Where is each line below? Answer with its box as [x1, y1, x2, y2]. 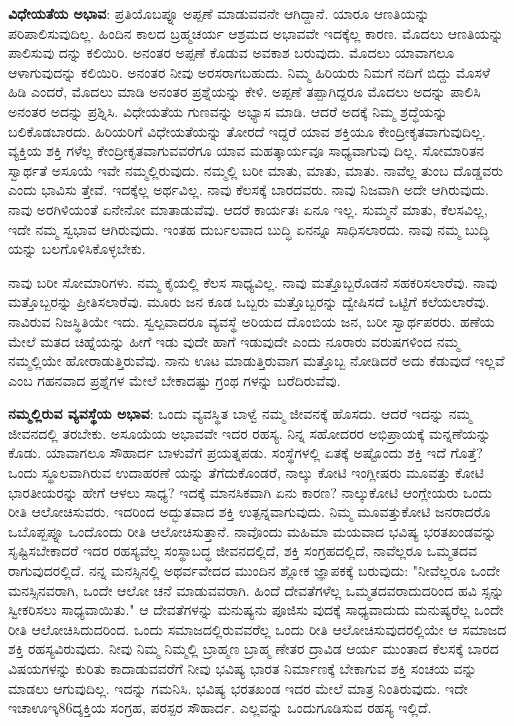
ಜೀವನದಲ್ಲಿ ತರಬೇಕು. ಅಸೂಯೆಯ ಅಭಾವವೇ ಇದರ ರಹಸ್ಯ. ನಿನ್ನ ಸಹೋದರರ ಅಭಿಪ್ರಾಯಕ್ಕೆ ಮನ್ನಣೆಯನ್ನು [8, 422, 491, 443]
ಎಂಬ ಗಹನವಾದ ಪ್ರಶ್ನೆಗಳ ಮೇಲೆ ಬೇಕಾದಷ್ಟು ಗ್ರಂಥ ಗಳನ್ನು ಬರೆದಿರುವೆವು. [8, 369, 341, 390]
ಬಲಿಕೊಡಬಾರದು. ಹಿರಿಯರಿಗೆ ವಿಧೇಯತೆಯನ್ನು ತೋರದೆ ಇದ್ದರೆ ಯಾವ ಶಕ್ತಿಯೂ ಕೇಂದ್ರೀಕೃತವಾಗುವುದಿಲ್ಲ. [8, 120, 486, 141]
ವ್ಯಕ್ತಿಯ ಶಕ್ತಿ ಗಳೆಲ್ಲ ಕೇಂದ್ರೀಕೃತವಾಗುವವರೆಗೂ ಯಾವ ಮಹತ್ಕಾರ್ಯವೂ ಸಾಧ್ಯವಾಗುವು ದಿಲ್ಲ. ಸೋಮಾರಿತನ [8, 140, 485, 161]
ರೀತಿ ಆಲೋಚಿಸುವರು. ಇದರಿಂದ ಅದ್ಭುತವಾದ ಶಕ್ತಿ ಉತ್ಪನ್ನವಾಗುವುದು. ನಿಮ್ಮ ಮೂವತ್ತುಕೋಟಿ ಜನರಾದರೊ [8, 501, 491, 522]
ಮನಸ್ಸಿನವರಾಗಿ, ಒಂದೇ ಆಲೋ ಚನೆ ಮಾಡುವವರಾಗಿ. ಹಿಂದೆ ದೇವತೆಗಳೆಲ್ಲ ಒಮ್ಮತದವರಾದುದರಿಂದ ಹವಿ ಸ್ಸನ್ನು [8, 579, 505, 600]
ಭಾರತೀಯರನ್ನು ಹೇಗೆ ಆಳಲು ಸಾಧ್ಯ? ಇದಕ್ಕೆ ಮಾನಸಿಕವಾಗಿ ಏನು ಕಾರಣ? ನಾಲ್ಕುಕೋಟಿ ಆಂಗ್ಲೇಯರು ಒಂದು [8, 481, 493, 502]
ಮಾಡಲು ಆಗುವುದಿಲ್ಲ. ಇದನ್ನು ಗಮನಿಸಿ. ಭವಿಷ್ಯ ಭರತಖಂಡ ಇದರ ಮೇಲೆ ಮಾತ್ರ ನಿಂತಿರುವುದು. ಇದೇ [8, 677, 468, 698]
